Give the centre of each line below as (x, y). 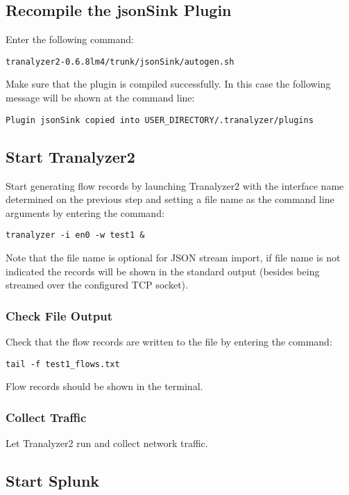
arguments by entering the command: (85, 212)
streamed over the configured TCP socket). (97, 285)
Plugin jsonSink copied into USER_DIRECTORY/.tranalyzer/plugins (160, 120)
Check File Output (59, 315)
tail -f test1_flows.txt (63, 364)
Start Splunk (53, 480)
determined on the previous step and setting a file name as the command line (170, 199)
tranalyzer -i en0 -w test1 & (75, 235)
